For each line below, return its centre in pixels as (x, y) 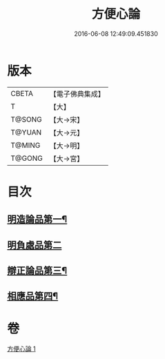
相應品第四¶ (33, 297)
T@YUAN (26, 132)
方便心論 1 (21, 349)
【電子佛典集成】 (77, 94)
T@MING (26, 145)
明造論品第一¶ (37, 219)
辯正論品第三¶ (37, 271)
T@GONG (27, 158)
